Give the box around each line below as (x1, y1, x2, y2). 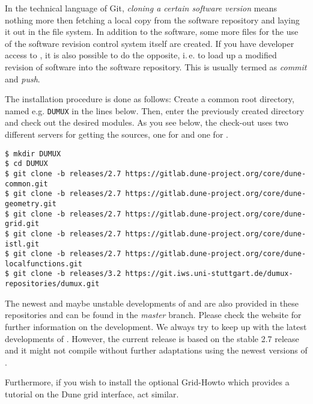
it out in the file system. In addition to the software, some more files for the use (5, 25, 299, 38)
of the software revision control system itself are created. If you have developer (5, 37, 294, 49)
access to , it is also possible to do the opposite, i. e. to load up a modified (5, 49, 277, 61)
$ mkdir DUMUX (5, 149, 61, 158)
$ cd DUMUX (5, 159, 48, 168)
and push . (5, 72, 40, 85)
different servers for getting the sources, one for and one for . (5, 128, 228, 140)
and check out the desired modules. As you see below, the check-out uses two (5, 116, 288, 129)
